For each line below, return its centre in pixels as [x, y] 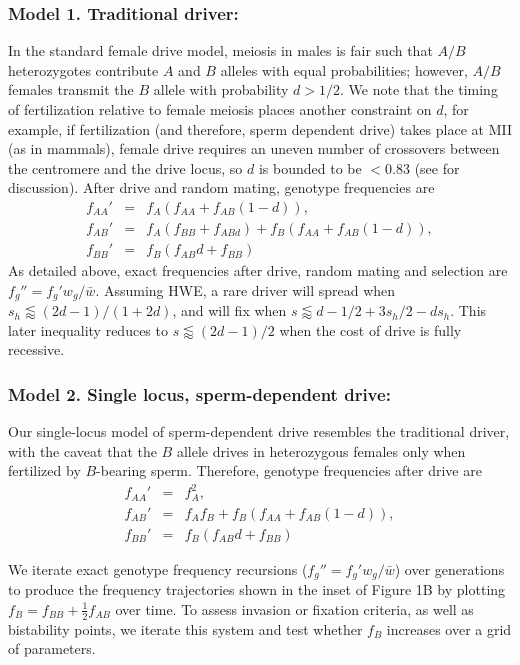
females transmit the [71, 89]
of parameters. [52, 648]
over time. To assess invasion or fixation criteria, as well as [294, 608]
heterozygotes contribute [83, 69]
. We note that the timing [418, 89]
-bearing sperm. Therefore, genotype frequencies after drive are [289, 470]
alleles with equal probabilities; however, [344, 69]
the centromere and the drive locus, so [125, 167]
